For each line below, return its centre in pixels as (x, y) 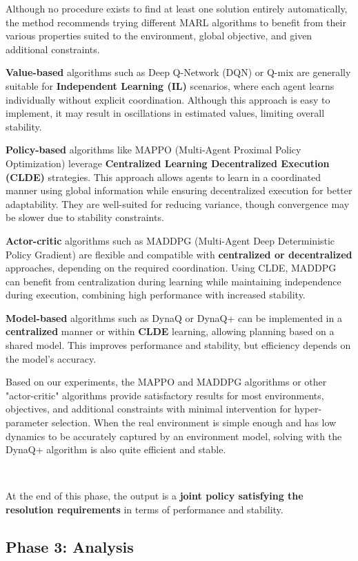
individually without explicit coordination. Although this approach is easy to (168, 99)
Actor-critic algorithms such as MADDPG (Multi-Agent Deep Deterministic (170, 240)
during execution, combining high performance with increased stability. (156, 295)
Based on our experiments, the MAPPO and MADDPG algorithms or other (166, 382)
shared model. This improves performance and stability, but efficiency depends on (178, 345)
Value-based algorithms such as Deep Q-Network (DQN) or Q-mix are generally (178, 72)
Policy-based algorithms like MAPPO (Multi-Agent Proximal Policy (153, 150)
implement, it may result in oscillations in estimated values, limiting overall (165, 113)
